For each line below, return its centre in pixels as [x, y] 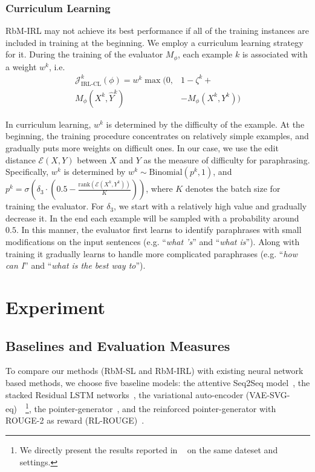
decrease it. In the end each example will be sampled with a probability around [152, 218]
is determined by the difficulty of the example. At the [205, 124]
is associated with [275, 54]
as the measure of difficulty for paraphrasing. [227, 159]
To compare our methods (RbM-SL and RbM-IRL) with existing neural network [154, 371]
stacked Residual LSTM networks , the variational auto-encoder [125, 394]
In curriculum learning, [48, 124]
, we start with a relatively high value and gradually [210, 206]
